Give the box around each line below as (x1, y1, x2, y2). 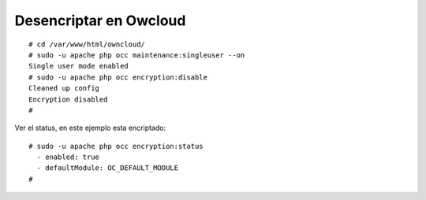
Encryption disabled (28, 94, 108, 104)
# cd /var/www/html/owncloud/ (28, 39, 146, 49)
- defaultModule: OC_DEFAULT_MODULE (36, 164, 179, 172)
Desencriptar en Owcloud (14, 12, 186, 29)
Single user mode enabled (28, 61, 129, 71)
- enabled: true (36, 153, 100, 161)
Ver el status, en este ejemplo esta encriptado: (14, 123, 166, 133)
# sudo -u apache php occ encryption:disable (28, 72, 208, 82)
